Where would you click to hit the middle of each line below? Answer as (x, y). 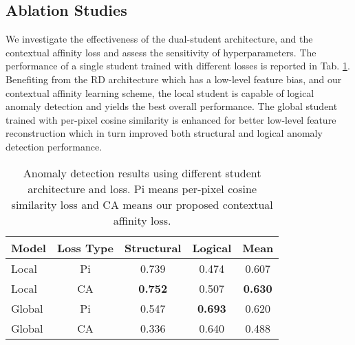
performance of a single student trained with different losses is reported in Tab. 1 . (178, 66)
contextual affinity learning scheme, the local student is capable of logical (160, 92)
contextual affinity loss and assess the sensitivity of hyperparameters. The (161, 52)
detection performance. (54, 146)
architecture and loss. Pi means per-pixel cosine (142, 188)
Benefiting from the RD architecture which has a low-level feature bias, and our (174, 79)
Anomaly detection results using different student (142, 172)
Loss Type (85, 247)
